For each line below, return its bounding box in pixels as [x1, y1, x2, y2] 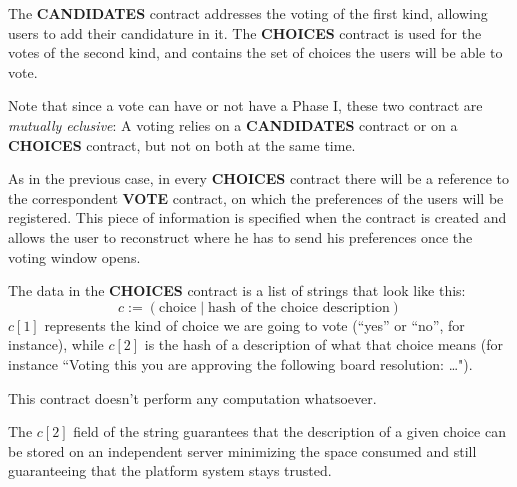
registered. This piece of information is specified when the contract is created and [8, 207, 507, 228]
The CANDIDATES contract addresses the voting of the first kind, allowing [8, 3, 488, 23]
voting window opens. [8, 246, 141, 267]
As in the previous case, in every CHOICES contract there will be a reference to [8, 168, 510, 189]
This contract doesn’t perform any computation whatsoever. [8, 387, 377, 408]
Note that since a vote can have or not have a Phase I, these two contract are [8, 95, 483, 116]
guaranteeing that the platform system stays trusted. [8, 460, 332, 481]
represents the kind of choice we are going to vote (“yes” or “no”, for [44, 314, 465, 335]
